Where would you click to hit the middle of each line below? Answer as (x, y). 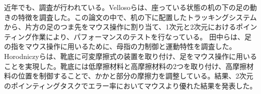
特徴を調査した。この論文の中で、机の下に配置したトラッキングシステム (137, 17)
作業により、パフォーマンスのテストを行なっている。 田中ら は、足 (142, 36)
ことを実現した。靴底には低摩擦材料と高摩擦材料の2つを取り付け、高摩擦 (125, 66)
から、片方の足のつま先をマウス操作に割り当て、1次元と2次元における (120, 27)
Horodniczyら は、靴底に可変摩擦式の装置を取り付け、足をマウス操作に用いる (130, 56)
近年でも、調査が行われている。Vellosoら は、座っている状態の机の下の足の (127, 7)
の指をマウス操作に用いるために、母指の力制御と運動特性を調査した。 (120, 46)
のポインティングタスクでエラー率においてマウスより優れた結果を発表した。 (130, 85)
